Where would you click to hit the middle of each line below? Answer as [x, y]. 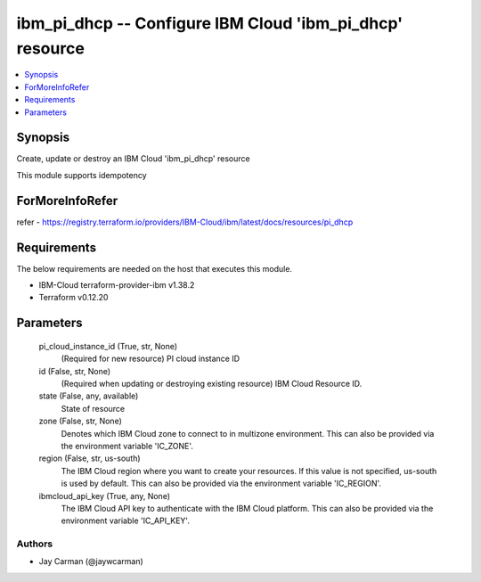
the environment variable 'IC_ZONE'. [127, 446]
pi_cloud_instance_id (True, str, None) [108, 346]
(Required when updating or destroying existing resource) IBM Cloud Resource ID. [212, 383]
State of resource [93, 408]
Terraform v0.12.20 [73, 298]
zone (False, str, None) [80, 421]
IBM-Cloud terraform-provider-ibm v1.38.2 [117, 285]
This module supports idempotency [82, 175]
